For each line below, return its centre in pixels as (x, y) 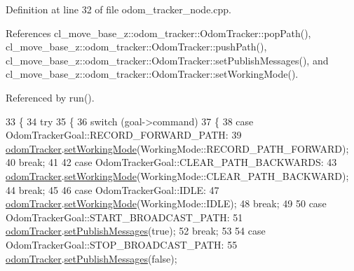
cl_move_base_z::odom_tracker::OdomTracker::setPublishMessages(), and (167, 60)
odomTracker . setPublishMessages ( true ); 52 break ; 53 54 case (136, 231)
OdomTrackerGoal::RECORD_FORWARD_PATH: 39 (124, 135)
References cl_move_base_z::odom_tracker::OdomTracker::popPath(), (158, 33)
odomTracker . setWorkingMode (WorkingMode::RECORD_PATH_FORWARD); (177, 148)
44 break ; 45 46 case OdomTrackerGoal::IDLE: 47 (113, 189)
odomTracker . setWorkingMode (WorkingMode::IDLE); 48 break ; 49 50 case (166, 203)
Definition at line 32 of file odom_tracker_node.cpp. (118, 9)
